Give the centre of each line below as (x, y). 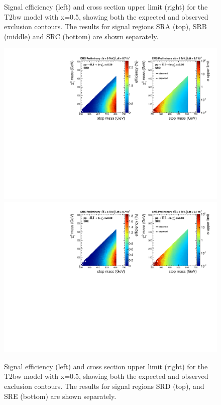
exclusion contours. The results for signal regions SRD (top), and (104, 386)
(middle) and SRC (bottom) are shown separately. (81, 36)
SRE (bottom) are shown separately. (60, 396)
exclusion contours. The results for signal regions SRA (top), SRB (105, 26)
